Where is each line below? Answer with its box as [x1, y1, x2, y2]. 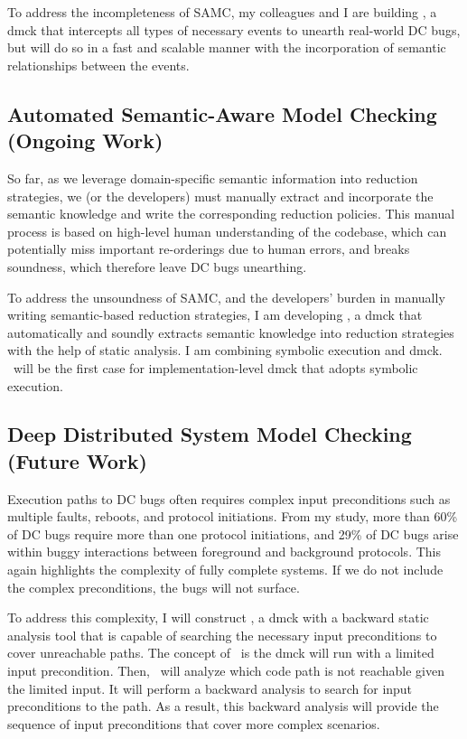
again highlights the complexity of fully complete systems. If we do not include [7, 560, 444, 579]
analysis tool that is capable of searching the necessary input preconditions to [7, 625, 437, 644]
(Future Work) [7, 446, 147, 474]
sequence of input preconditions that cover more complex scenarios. [7, 714, 380, 733]
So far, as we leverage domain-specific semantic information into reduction [7, 168, 418, 187]
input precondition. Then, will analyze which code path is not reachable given [7, 661, 444, 680]
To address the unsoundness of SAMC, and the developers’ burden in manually [7, 287, 445, 306]
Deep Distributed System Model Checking [7, 420, 412, 448]
